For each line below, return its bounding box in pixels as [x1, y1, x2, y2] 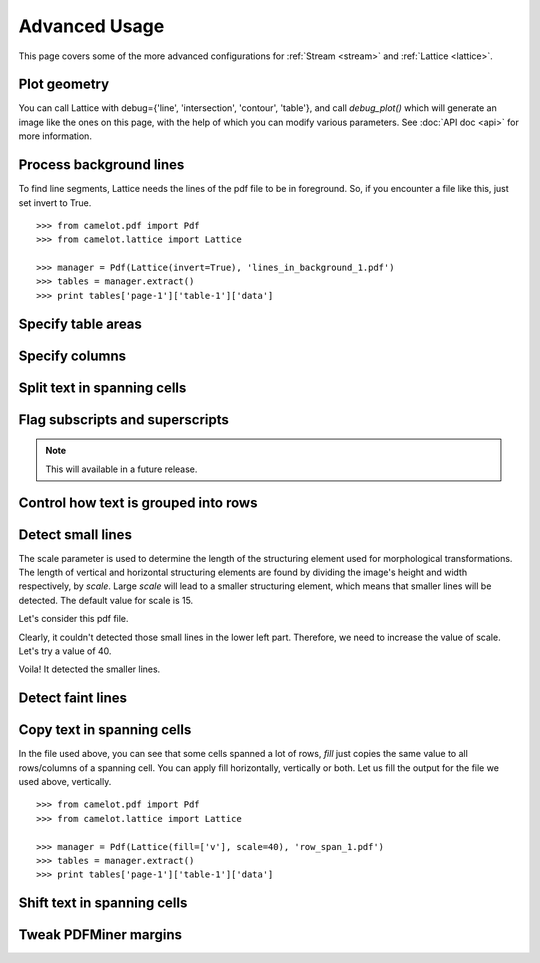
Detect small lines [18, 526, 132, 543]
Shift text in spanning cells [18, 895, 188, 912]
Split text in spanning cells [18, 379, 187, 396]
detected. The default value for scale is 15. [18, 594, 194, 606]
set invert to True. [18, 196, 92, 209]
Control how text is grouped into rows [18, 494, 258, 511]
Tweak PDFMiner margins [18, 926, 182, 944]
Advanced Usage [18, 15, 165, 37]
